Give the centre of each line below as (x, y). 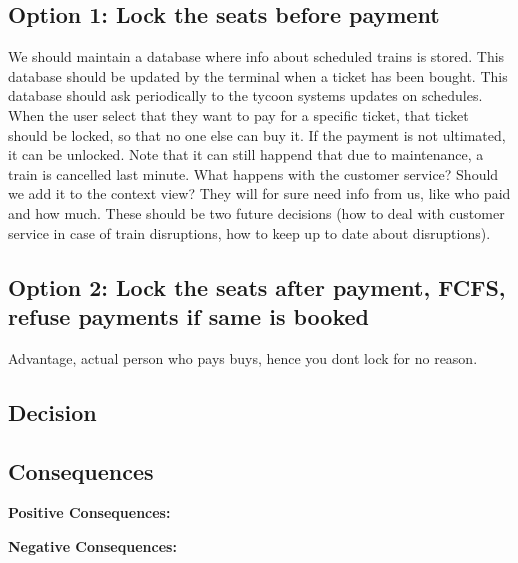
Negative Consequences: (92, 545)
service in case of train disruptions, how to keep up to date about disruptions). (249, 232)
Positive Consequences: (89, 512)
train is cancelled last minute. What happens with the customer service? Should (253, 173)
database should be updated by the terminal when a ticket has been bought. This (258, 75)
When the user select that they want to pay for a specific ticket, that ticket (238, 114)
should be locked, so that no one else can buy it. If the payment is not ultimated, (257, 134)
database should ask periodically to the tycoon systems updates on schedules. (245, 95)
